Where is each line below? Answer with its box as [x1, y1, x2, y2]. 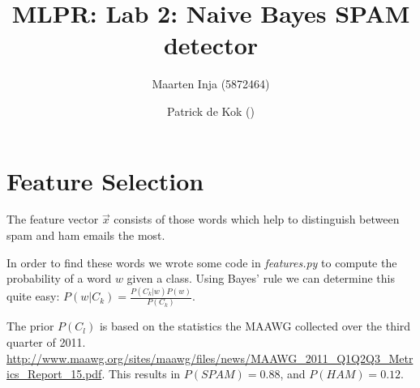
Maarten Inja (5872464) [152, 75, 270, 92]
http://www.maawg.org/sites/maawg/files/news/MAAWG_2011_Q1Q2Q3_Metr [6, 349, 414, 366]
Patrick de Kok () [167, 102, 255, 119]
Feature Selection [6, 164, 204, 197]
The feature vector [6, 211, 99, 228]
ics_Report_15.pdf [6, 365, 102, 382]
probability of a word [6, 270, 112, 287]
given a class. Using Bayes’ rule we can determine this [126, 270, 395, 287]
